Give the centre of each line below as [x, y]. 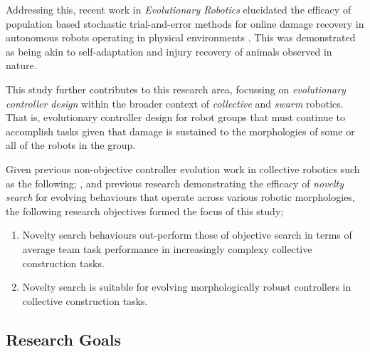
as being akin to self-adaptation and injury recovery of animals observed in [169, 51]
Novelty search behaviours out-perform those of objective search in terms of [187, 235]
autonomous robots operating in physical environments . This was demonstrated [181, 37]
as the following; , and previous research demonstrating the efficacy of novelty [175, 183]
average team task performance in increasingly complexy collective [167, 248]
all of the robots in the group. [71, 145]
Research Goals [64, 339]
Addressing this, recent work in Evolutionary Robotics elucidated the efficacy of [179, 9]
